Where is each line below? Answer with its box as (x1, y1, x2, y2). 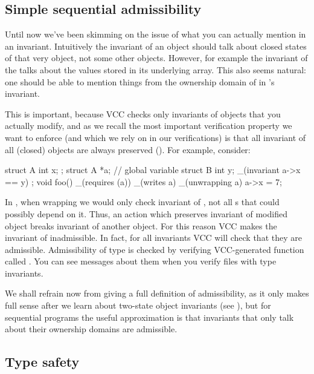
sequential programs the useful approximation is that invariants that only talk (5, 310, 294, 323)
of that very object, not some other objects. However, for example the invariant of (5, 51, 308, 64)
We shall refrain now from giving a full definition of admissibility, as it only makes (5, 287, 309, 300)
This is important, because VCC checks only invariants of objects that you (5, 107, 281, 120)
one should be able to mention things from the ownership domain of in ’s (5, 75, 275, 88)
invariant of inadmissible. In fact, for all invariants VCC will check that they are (5, 231, 302, 244)
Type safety (5, 352, 80, 371)
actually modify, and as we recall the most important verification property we (5, 119, 292, 132)
